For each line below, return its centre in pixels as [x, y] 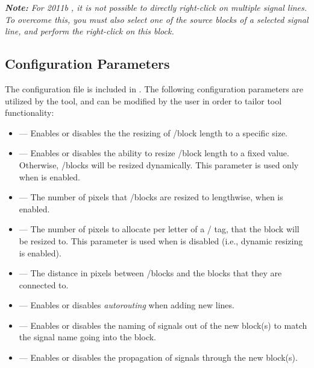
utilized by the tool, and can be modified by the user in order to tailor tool [143, 100]
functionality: [30, 113]
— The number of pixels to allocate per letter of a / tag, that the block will [159, 229]
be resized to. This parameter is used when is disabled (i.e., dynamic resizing [161, 240]
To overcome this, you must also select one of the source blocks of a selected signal [157, 19]
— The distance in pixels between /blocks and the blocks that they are [150, 273]
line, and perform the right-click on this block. [89, 31]
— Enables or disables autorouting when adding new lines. [127, 305]
